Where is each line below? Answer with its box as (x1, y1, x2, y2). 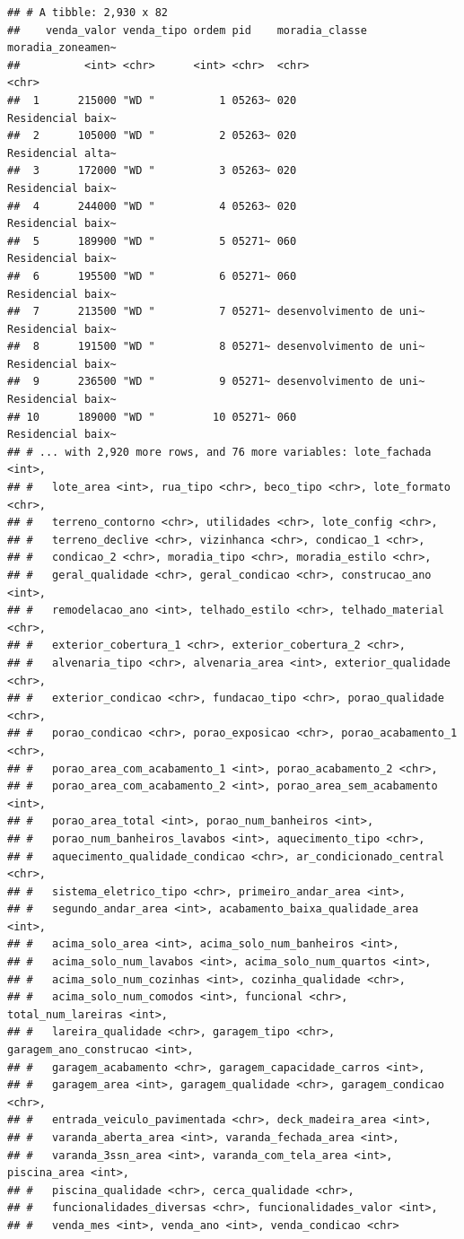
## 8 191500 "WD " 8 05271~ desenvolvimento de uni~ (7, 340, 425, 353)
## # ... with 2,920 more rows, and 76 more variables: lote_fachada (7, 445, 432, 458)
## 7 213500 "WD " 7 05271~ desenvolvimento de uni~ (7, 305, 425, 318)
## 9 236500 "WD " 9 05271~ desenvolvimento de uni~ (7, 375, 425, 388)
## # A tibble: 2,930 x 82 (7, 6, 168, 19)
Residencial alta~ (7, 146, 117, 160)
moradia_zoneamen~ (7, 41, 117, 55)
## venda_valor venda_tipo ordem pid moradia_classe (7, 23, 367, 37)
